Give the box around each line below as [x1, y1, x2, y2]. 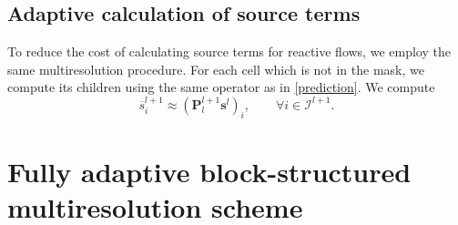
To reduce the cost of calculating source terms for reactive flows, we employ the [7, 42, 451, 61]
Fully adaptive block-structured [7, 152, 412, 189]
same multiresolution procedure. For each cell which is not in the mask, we [7, 59, 424, 78]
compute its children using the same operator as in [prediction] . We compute [7, 77, 435, 97]
